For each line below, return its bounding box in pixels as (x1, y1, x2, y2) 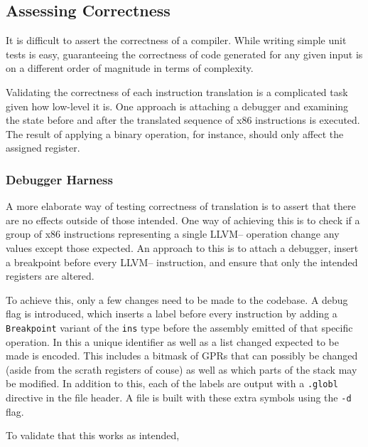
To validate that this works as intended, (6, 428, 180, 443)
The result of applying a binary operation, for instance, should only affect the (6, 126, 344, 141)
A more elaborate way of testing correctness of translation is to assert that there (6, 199, 356, 214)
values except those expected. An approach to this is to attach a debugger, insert (6, 240, 359, 255)
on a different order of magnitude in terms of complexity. (6, 61, 254, 75)
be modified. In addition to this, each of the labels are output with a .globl (6, 376, 338, 391)
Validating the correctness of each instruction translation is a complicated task (6, 84, 348, 99)
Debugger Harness (6, 170, 113, 188)
